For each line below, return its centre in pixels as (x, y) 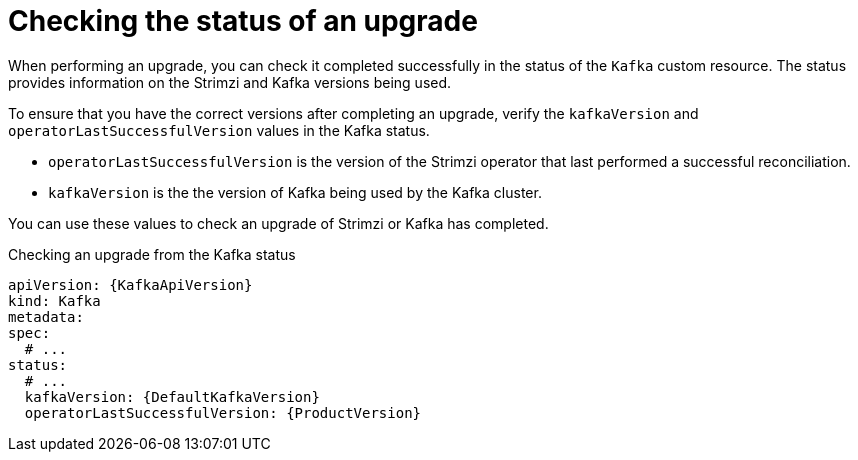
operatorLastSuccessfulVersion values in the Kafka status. (219, 130)
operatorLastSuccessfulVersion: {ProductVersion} (223, 412)
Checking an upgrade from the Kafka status (152, 254)
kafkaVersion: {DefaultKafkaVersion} (172, 396)
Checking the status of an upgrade (243, 21)
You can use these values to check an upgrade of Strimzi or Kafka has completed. (278, 223)
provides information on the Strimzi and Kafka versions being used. (230, 82)
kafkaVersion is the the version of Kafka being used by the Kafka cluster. (295, 192)
